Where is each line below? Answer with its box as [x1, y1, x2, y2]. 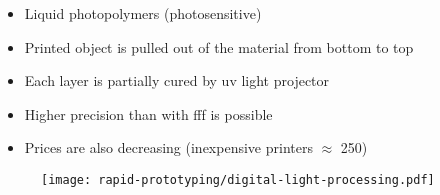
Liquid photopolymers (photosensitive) [24, 3, 262, 23]
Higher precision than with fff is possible [24, 103, 273, 124]
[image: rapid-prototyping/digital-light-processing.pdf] [41, 172, 435, 187]
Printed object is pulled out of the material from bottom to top [24, 36, 414, 57]
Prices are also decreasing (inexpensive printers [24, 137, 313, 158]
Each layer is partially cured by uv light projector [24, 70, 330, 91]
